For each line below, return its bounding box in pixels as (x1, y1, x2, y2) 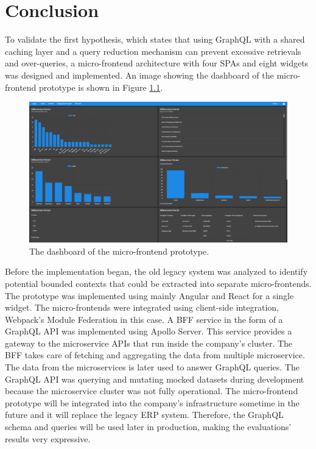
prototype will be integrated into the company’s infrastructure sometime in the (5, 396, 300, 409)
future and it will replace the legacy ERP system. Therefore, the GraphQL (5, 408, 284, 421)
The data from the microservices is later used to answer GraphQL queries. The (5, 361, 300, 373)
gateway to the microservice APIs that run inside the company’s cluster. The (5, 336, 293, 349)
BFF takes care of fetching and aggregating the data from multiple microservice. (5, 348, 305, 361)
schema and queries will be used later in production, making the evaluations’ (5, 420, 292, 433)
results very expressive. (5, 432, 91, 445)
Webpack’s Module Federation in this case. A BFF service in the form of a (5, 313, 283, 325)
